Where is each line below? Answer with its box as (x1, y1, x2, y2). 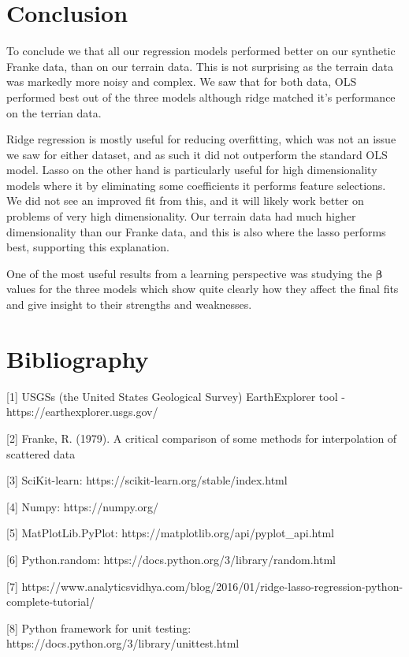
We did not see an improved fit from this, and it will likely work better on (6, 192, 364, 209)
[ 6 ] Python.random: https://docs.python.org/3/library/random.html (6, 551, 336, 567)
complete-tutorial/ (6, 593, 95, 610)
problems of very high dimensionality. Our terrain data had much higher (6, 208, 356, 225)
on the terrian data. (6, 104, 102, 121)
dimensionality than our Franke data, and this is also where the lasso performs (6, 223, 386, 239)
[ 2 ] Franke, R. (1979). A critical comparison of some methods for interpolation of (6, 429, 397, 446)
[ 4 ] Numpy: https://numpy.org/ (6, 498, 159, 514)
